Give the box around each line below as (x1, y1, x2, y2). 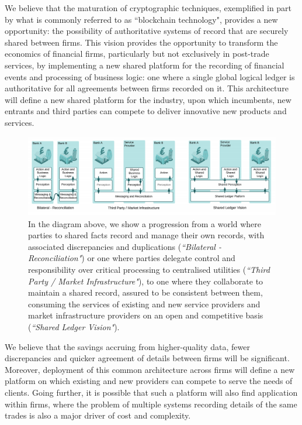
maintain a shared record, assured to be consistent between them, (28, 286, 263, 299)
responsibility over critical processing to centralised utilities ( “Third (28, 263, 270, 276)
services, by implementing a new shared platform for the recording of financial (5, 59, 284, 71)
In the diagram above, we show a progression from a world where (28, 217, 262, 229)
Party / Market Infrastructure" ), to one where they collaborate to (28, 275, 263, 287)
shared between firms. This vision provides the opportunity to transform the (5, 36, 278, 48)
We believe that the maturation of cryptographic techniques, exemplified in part (5, 2, 292, 13)
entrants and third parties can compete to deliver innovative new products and (5, 105, 287, 117)
